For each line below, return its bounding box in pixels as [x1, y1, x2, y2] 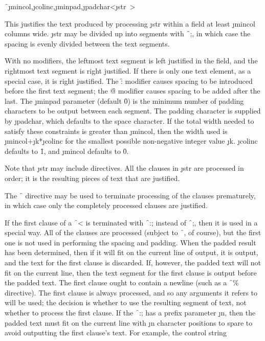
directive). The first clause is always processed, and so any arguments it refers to [5, 287, 257, 298]
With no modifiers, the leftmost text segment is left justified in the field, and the [5, 55, 258, 66]
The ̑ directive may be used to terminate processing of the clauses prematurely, [5, 190, 256, 200]
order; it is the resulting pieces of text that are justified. [5, 172, 180, 183]
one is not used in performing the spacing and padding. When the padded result [5, 237, 256, 247]
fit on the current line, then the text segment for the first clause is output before [5, 267, 257, 278]
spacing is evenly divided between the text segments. [5, 38, 170, 49]
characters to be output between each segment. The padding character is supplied [5, 105, 261, 116]
